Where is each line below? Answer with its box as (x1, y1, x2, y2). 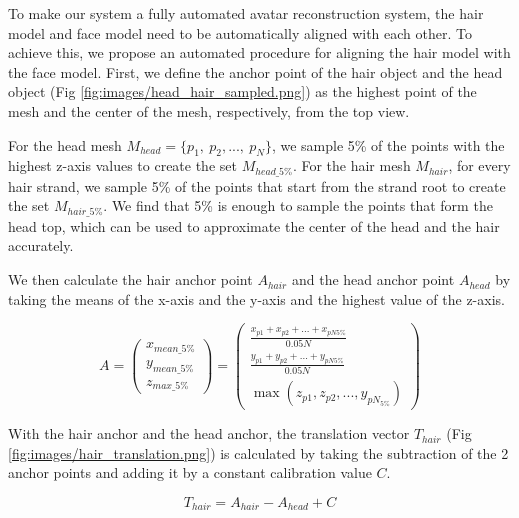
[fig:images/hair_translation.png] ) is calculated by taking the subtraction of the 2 (8, 442, 509, 463)
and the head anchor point (291, 269, 455, 290)
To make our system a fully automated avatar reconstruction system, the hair (8, 3, 484, 23)
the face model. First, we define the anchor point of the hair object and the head (8, 61, 503, 82)
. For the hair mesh (292, 155, 411, 176)
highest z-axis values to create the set (8, 155, 237, 176)
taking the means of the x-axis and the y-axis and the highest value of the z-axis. (8, 288, 505, 309)
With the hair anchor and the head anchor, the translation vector (8, 423, 410, 444)
